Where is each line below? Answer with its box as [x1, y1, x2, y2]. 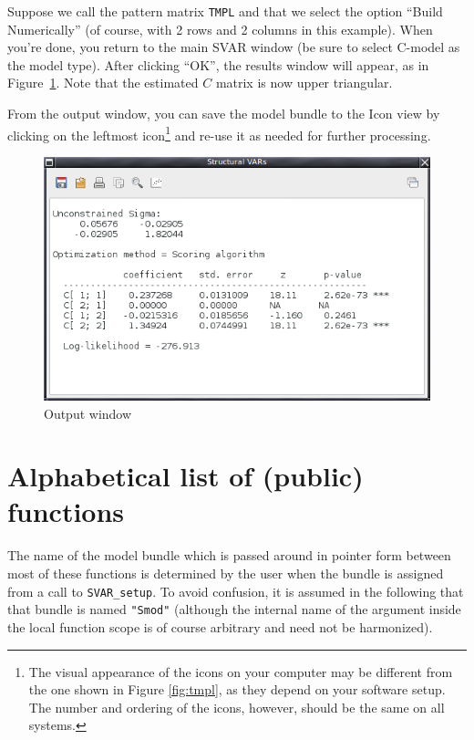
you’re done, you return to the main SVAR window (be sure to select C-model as [7, 37, 460, 57]
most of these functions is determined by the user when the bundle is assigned [7, 564, 444, 582]
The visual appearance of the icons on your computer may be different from [28, 662, 453, 681]
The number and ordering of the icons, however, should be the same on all [28, 697, 445, 716]
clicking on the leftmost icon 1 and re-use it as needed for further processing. [7, 122, 431, 144]
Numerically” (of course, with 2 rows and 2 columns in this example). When [7, 19, 433, 38]
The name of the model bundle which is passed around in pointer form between [7, 546, 451, 565]
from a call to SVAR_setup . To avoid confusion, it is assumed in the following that [7, 581, 464, 600]
